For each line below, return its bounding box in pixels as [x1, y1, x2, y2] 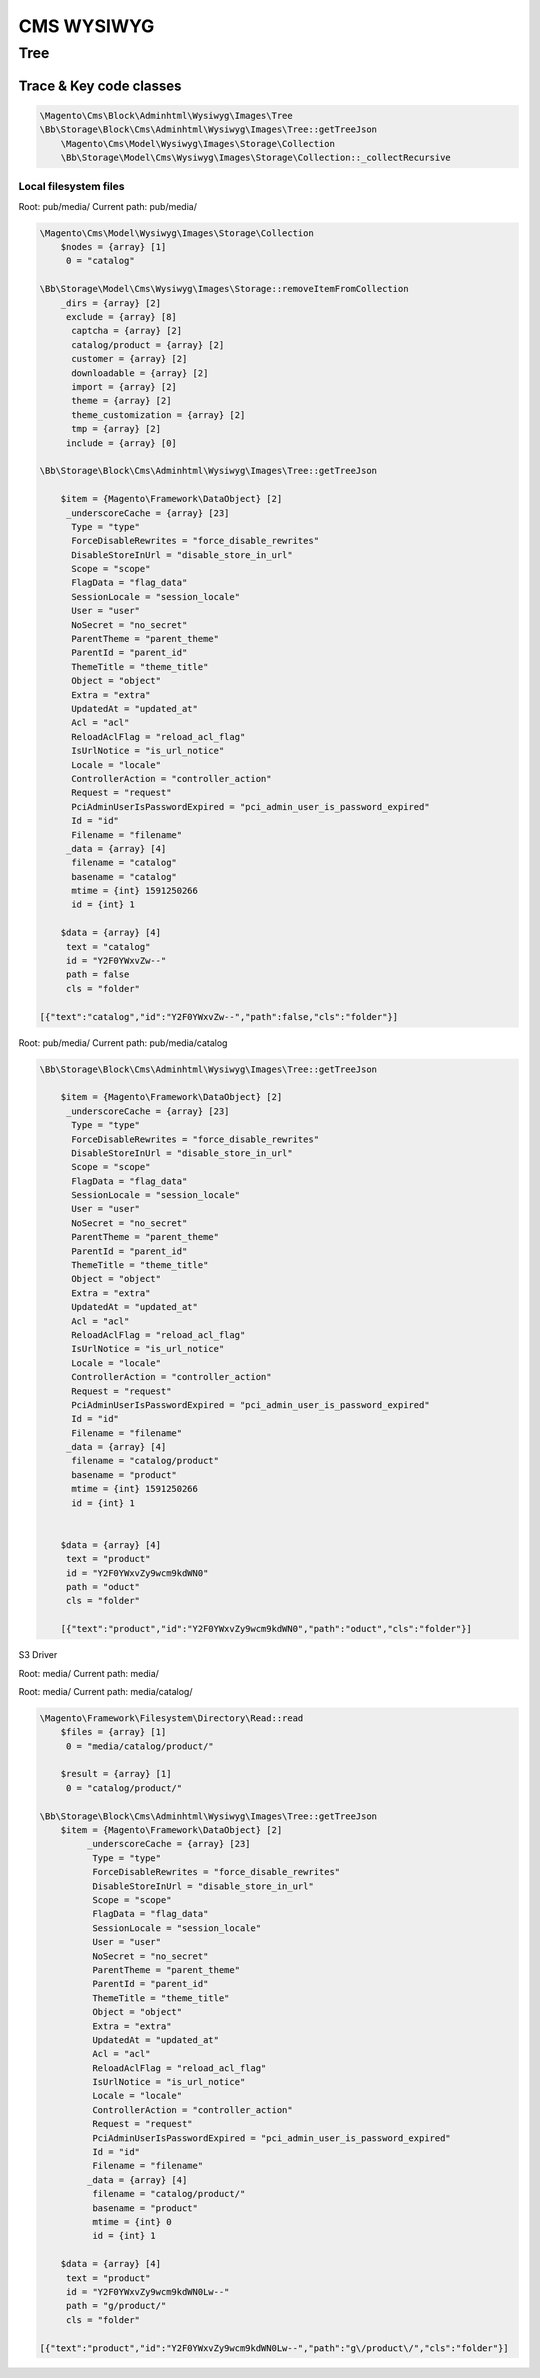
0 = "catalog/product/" [65, 1782, 183, 1794]
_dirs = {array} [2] [60, 297, 162, 309]
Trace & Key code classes [18, 77, 182, 94]
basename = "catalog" [71, 871, 177, 882]
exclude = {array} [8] [65, 311, 177, 323]
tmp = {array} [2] [71, 423, 162, 435]
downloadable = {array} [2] [71, 367, 209, 379]
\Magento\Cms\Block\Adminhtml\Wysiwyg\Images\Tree [39, 110, 294, 121]
